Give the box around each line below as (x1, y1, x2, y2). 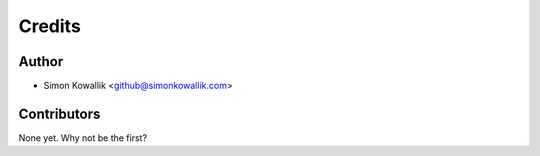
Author (18, 53, 64, 70)
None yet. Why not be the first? (18, 131, 148, 144)
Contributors (18, 105, 101, 122)
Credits (18, 15, 82, 37)
